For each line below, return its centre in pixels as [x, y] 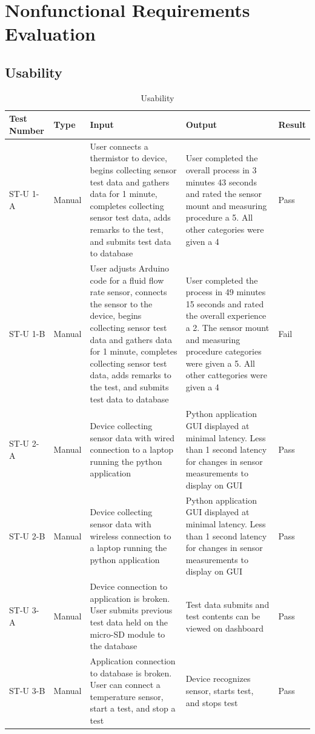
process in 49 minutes [226, 292]
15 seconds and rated [225, 303]
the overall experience [226, 315]
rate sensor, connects [128, 292]
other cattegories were [226, 375]
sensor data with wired [132, 437]
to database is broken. [131, 672]
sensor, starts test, [220, 690]
